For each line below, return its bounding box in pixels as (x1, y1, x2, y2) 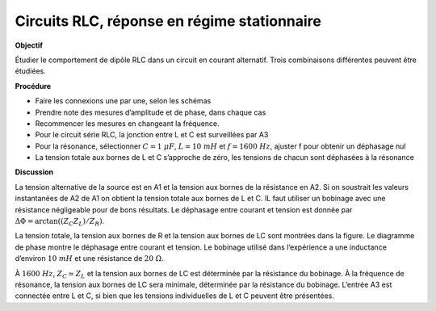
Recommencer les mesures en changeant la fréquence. (35, 118, 220, 128)
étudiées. (15, 66, 46, 76)
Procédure (15, 81, 52, 90)
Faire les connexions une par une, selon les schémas (35, 96, 212, 106)
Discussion (15, 167, 54, 177)
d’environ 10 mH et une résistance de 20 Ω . (15, 254, 164, 263)
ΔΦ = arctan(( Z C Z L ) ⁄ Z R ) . (15, 216, 105, 228)
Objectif (15, 40, 44, 50)
